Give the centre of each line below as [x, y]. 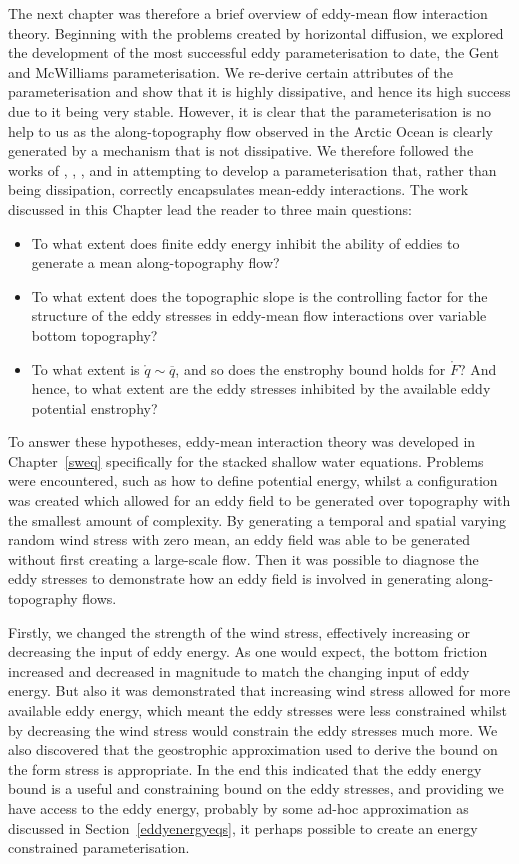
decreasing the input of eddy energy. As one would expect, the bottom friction [248, 651]
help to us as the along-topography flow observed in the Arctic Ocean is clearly [251, 130]
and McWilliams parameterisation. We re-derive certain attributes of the [230, 71]
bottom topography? [94, 334]
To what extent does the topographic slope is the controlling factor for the [259, 295]
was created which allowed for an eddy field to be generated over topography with [259, 500]
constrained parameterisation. [99, 847]
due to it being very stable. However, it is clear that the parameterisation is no [250, 110]
